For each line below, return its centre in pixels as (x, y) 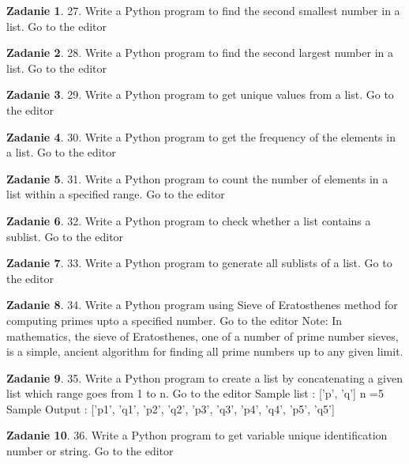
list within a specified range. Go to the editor (116, 194)
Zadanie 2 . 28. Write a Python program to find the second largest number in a (200, 53)
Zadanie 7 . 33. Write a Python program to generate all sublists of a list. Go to (199, 263)
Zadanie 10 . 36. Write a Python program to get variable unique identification (197, 435)
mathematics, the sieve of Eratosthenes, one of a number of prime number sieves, (203, 336)
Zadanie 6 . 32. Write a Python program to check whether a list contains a (189, 220)
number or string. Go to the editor (90, 451)
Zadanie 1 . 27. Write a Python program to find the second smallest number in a (203, 10)
